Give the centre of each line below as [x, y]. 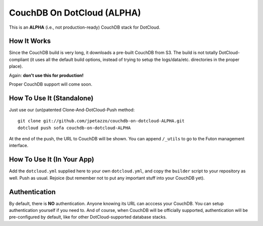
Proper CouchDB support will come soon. [51, 84]
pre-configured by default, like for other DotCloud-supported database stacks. [88, 217]
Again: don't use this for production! [46, 75]
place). [16, 66]
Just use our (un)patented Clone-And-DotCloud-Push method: [72, 110]
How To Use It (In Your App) [52, 160]
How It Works [30, 41]
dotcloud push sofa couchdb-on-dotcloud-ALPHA [74, 128]
